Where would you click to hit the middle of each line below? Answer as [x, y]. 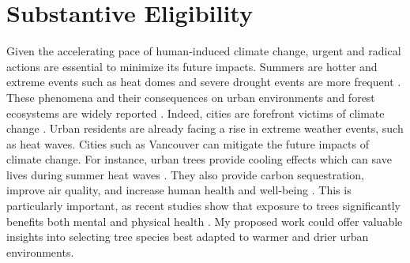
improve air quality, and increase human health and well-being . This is [179, 190]
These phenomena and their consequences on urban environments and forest [191, 97]
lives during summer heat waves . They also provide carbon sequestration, [185, 174]
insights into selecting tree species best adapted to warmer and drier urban [188, 237]
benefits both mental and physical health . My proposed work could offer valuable [205, 221]
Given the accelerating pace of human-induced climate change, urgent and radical [204, 51]
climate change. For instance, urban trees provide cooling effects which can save [199, 159]
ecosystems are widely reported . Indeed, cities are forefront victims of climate [196, 113]
